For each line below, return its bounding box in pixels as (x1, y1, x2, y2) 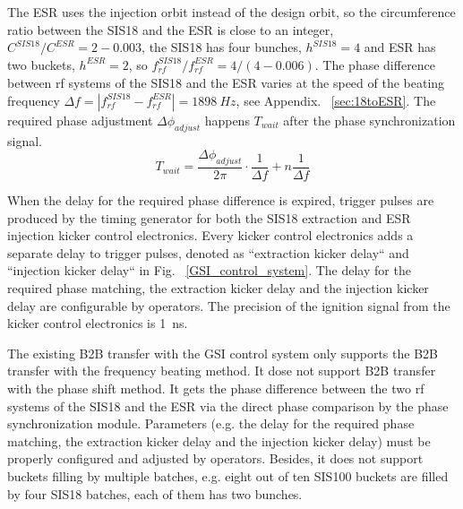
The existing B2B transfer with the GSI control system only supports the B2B (7, 343, 438, 362)
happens (204, 110, 250, 129)
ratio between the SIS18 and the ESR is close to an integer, (7, 20, 334, 39)
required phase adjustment (7, 110, 153, 129)
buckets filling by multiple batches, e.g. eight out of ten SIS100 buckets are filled (7, 466, 449, 485)
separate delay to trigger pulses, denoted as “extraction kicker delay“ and (7, 243, 409, 262)
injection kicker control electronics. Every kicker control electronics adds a (7, 226, 414, 245)
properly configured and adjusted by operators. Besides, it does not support (7, 449, 424, 468)
